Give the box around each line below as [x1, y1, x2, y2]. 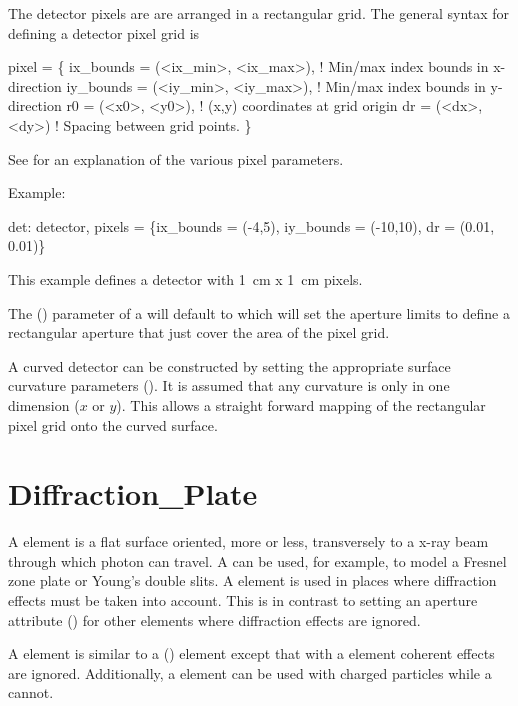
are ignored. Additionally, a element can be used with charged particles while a [8, 662, 492, 683]
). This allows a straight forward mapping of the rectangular [116, 394, 486, 415]
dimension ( [8, 394, 80, 415]
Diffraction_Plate [8, 473, 258, 514]
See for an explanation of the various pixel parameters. [8, 148, 344, 169]
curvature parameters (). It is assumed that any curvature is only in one [8, 375, 450, 396]
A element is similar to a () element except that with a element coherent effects [8, 643, 495, 664]
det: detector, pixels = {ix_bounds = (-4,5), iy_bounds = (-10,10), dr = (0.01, [8, 215, 495, 236]
